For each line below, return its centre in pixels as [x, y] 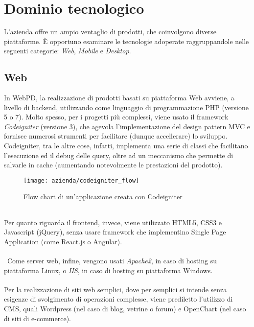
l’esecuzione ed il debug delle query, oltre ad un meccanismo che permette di [119, 155]
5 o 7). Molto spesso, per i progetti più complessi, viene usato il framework [116, 117]
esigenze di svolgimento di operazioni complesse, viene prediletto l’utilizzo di [118, 299]
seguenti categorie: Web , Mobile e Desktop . [68, 51]
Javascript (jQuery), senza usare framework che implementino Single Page [115, 232]
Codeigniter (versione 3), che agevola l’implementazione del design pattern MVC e [127, 126]
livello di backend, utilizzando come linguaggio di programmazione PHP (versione [126, 107]
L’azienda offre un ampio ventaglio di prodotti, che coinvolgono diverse [110, 32]
